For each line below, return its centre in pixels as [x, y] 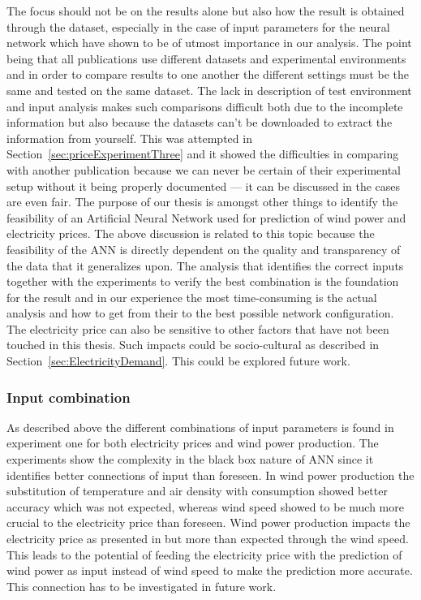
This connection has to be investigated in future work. [142, 586]
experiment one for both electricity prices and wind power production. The [193, 443]
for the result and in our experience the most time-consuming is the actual [192, 297]
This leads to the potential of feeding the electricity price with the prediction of [204, 554]
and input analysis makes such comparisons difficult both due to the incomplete [205, 106]
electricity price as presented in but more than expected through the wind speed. [208, 539]
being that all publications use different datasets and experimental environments [206, 58]
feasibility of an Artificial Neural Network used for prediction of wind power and [206, 217]
